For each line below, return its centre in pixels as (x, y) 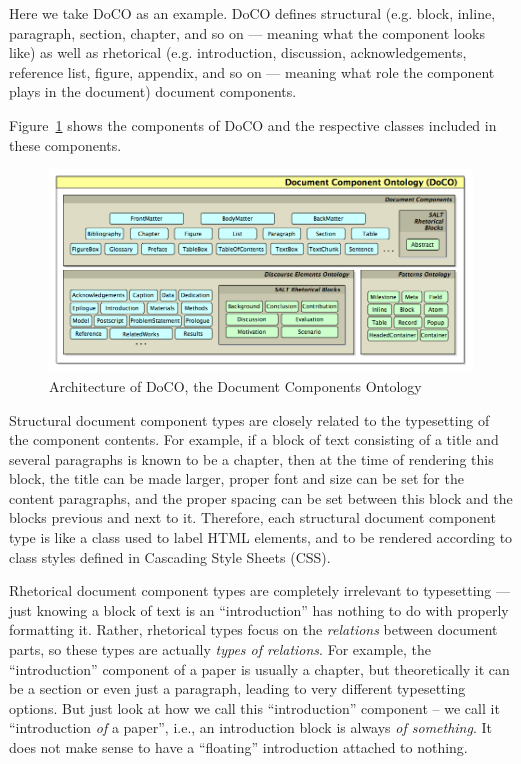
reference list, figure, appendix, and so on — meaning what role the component (252, 71)
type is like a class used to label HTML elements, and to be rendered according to (261, 537)
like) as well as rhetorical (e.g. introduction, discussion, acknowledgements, (238, 52)
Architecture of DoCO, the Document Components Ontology (235, 385)
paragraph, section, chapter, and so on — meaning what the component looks (247, 32)
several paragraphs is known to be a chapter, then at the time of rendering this (251, 458)
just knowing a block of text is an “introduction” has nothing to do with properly (259, 609)
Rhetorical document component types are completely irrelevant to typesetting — (259, 590)
